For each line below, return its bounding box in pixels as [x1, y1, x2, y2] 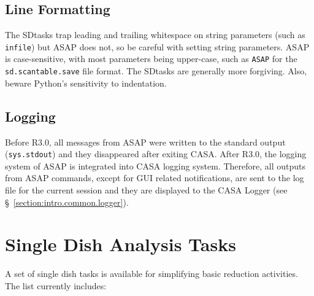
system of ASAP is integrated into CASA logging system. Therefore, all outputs [5, 159, 305, 172]
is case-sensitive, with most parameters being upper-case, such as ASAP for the [5, 52, 297, 65]
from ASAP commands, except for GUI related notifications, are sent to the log [5, 171, 304, 184]
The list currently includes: [5, 279, 107, 292]
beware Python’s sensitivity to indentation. [5, 76, 167, 89]
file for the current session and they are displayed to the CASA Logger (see [5, 184, 288, 196]
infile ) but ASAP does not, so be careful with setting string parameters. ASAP [5, 40, 310, 53]
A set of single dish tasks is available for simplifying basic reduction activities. [5, 267, 298, 280]
